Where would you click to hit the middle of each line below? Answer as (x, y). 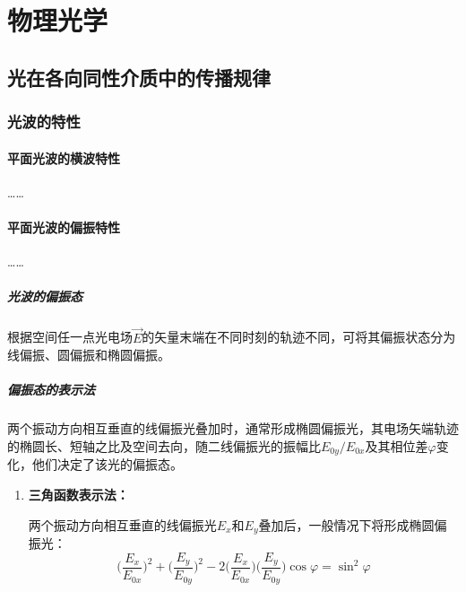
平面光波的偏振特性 (64, 226)
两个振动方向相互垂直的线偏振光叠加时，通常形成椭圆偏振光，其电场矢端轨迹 (233, 428)
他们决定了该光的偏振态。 (107, 464)
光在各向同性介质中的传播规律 (139, 77)
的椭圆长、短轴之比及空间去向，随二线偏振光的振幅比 (164, 445)
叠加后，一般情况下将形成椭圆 (346, 524)
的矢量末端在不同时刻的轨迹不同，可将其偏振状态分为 (299, 337)
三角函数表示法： (78, 494)
